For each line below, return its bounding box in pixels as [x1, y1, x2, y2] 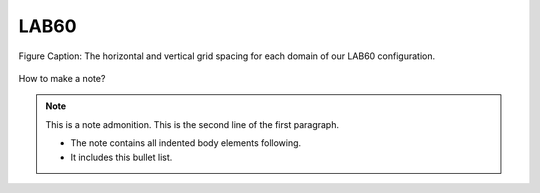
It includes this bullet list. [70, 151, 173, 163]
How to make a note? [18, 72, 106, 84]
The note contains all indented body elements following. [70, 137, 302, 149]
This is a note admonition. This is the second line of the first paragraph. [45, 118, 340, 130]
